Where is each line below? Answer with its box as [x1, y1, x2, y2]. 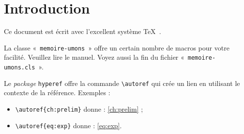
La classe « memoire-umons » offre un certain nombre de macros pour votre [4, 42, 229, 52]
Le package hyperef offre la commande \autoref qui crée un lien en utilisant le [4, 78, 240, 88]
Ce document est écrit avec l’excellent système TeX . [4, 26, 161, 36]
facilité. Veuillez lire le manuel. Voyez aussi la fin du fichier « [4, 52, 184, 62]
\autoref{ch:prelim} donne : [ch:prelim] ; [15, 103, 143, 114]
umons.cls [4, 64, 35, 71]
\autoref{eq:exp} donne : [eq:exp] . [15, 120, 122, 130]
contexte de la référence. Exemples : [4, 87, 110, 98]
